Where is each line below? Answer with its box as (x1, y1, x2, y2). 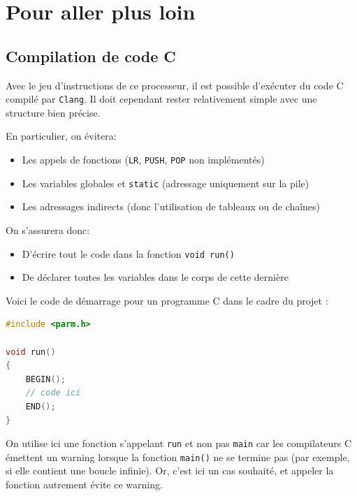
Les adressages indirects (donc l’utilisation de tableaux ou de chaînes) (22, 199, 321, 214)
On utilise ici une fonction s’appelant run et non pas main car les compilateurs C (6, 436, 352, 451)
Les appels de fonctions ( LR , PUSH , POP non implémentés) (22, 152, 265, 167)
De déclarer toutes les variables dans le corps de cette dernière (22, 270, 289, 284)
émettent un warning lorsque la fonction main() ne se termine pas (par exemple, (6, 449, 350, 464)
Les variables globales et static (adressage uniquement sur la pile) (22, 175, 309, 190)
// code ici (25, 388, 81, 398)
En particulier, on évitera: (6, 129, 117, 143)
